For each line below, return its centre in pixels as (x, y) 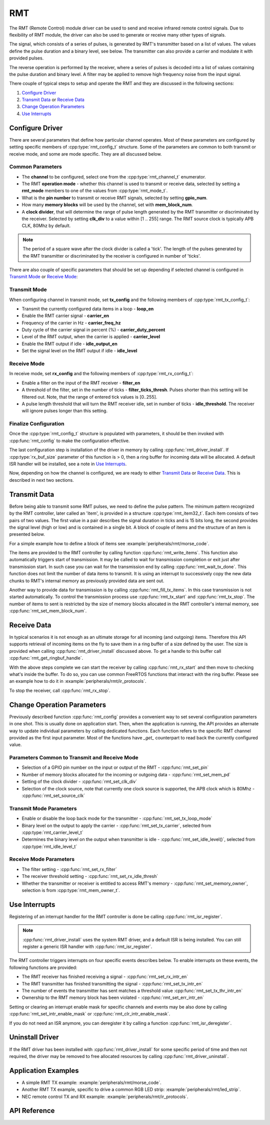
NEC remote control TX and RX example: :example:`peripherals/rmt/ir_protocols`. (105, 1096)
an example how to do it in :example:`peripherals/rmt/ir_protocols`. (78, 681)
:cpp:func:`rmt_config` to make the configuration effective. (69, 441)
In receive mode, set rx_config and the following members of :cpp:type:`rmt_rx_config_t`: (101, 374)
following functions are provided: (43, 967)
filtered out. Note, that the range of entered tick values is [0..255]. (89, 397)
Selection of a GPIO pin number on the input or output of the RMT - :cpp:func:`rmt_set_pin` (115, 767)
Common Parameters (35, 167)
